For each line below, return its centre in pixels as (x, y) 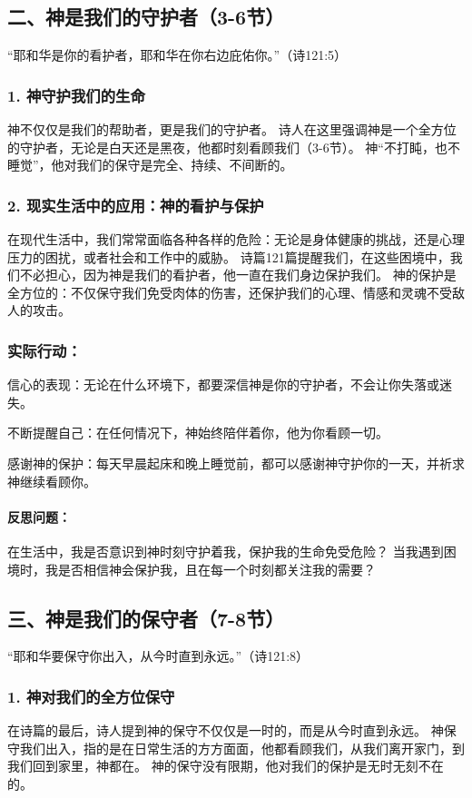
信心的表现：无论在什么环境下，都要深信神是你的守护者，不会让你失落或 (223, 384)
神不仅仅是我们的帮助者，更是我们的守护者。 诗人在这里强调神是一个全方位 (232, 129)
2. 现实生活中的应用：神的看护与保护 (136, 205)
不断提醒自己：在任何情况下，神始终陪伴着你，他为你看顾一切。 (198, 433)
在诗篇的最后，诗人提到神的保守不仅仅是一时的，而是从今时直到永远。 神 (226, 730)
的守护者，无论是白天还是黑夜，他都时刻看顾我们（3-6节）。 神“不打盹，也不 (234, 147)
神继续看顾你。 (52, 481)
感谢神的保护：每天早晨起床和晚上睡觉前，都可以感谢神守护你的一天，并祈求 (236, 463)
